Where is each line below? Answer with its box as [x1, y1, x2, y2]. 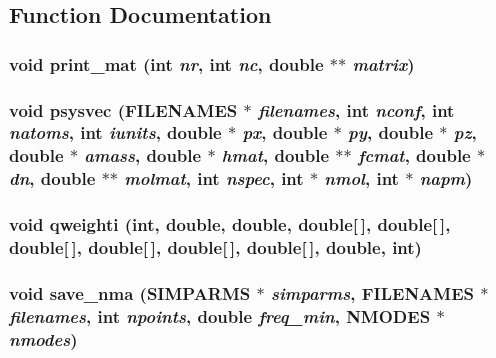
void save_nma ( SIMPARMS [9, 280, 251, 305]
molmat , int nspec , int [124, 166, 304, 191]
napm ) [419, 166, 473, 191]
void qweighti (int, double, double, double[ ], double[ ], [9, 212, 451, 237]
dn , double [9, 166, 96, 191]
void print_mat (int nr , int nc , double [9, 51, 324, 76]
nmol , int [324, 166, 399, 191]
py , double [348, 120, 434, 145]
